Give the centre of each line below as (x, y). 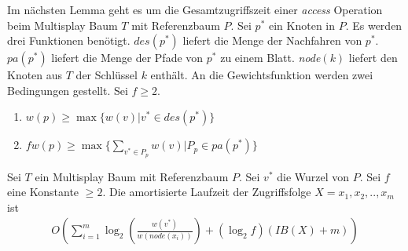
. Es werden (374, 25)
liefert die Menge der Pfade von (127, 58)
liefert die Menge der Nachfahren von (272, 40)
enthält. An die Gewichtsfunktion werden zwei (262, 75)
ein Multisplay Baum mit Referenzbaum (132, 176)
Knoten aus (35, 75)
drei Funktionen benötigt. (69, 40)
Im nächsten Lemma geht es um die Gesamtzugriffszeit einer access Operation (195, 9)
